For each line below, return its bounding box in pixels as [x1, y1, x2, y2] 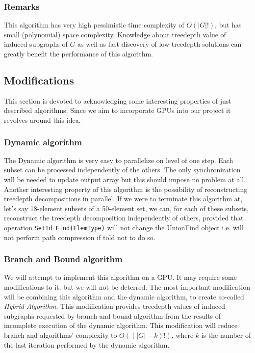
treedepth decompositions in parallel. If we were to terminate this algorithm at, [4, 193, 243, 204]
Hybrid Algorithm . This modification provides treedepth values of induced [4, 301, 226, 311]
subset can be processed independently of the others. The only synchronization [4, 164, 241, 175]
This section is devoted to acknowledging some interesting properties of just [4, 95, 231, 106]
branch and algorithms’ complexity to [4, 329, 117, 340]
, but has [215, 20, 242, 30]
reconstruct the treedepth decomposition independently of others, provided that [4, 213, 244, 223]
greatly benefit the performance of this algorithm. [4, 49, 153, 58]
